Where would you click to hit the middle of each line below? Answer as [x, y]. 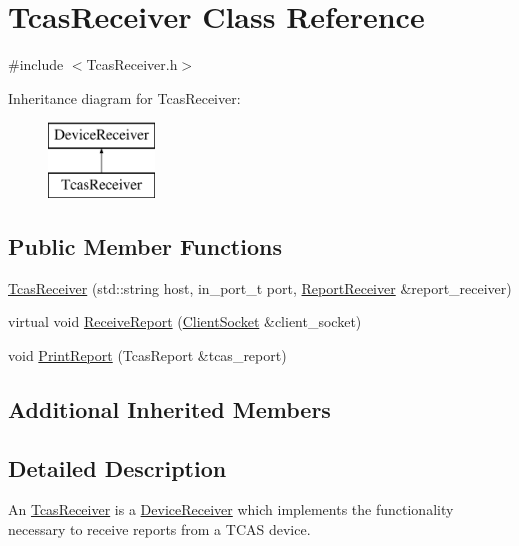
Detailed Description [117, 467]
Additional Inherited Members [169, 408]
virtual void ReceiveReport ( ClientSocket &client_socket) [185, 321]
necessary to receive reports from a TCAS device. [159, 529]
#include [36, 64]
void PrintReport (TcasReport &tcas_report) [147, 354]
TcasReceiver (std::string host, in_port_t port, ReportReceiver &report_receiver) [260, 287]
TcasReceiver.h [132, 64]
